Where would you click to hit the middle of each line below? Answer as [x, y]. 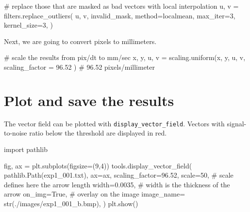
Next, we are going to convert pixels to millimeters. [80, 41]
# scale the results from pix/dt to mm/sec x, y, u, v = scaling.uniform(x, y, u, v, [125, 57]
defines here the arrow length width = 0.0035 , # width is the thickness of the [117, 184]
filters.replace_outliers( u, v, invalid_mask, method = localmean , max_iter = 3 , [120, 15]
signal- [237, 123]
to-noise [16, 133]
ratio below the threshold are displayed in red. [98, 133]
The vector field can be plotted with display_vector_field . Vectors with [114, 123]
